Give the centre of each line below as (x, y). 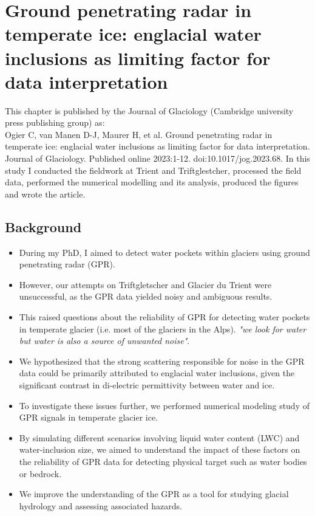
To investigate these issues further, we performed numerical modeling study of (164, 405)
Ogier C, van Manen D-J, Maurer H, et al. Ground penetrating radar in (139, 134)
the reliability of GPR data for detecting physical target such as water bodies (163, 461)
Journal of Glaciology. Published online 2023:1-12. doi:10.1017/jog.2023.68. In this (157, 158)
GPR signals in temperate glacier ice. (88, 417)
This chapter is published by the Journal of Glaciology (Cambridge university (149, 110)
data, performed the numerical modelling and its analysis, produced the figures (152, 182)
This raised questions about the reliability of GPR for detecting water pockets (164, 317)
